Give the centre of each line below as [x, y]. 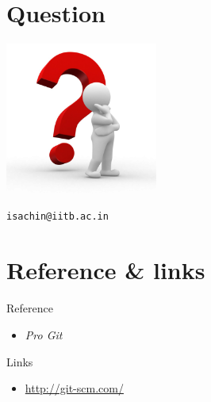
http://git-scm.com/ [74, 388]
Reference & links [106, 270]
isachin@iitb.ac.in [58, 216]
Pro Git [44, 335]
